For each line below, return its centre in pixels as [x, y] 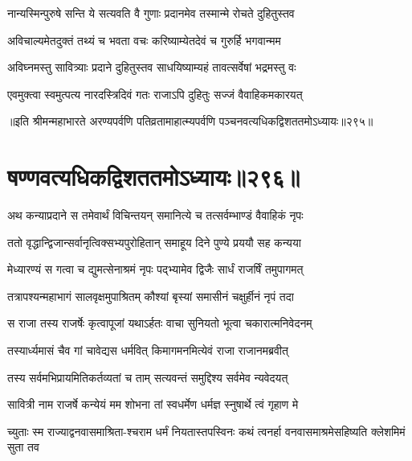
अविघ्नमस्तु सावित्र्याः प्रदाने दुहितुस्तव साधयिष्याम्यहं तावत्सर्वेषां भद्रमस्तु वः [152, 67]
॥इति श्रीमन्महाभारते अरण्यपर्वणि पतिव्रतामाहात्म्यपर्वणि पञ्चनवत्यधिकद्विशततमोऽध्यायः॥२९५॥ [190, 121]
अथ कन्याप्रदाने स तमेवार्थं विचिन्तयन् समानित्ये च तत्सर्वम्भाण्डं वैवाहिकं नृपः [155, 215]
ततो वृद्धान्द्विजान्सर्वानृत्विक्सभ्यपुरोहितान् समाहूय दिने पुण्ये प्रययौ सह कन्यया [154, 242]
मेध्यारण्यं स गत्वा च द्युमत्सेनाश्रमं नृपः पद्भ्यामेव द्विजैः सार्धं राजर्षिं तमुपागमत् [155, 269]
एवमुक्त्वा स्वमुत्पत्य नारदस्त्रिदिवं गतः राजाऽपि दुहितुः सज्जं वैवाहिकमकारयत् [155, 94]
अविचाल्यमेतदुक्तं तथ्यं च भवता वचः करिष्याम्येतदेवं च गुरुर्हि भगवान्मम [144, 40]
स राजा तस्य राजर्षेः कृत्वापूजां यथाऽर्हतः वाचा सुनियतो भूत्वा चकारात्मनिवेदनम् [160, 323]
